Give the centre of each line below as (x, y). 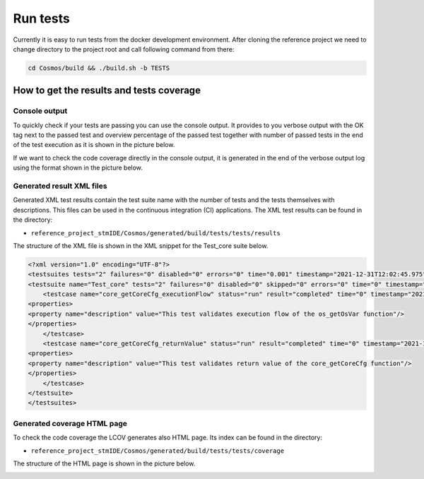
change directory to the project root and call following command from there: (124, 49)
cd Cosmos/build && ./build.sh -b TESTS (99, 68)
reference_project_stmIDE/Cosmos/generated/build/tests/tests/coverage (158, 451)
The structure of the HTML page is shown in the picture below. (104, 463)
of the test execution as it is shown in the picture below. (94, 145)
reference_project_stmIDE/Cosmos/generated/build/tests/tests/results (155, 233)
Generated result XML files (60, 186)
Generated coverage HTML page (70, 423)
